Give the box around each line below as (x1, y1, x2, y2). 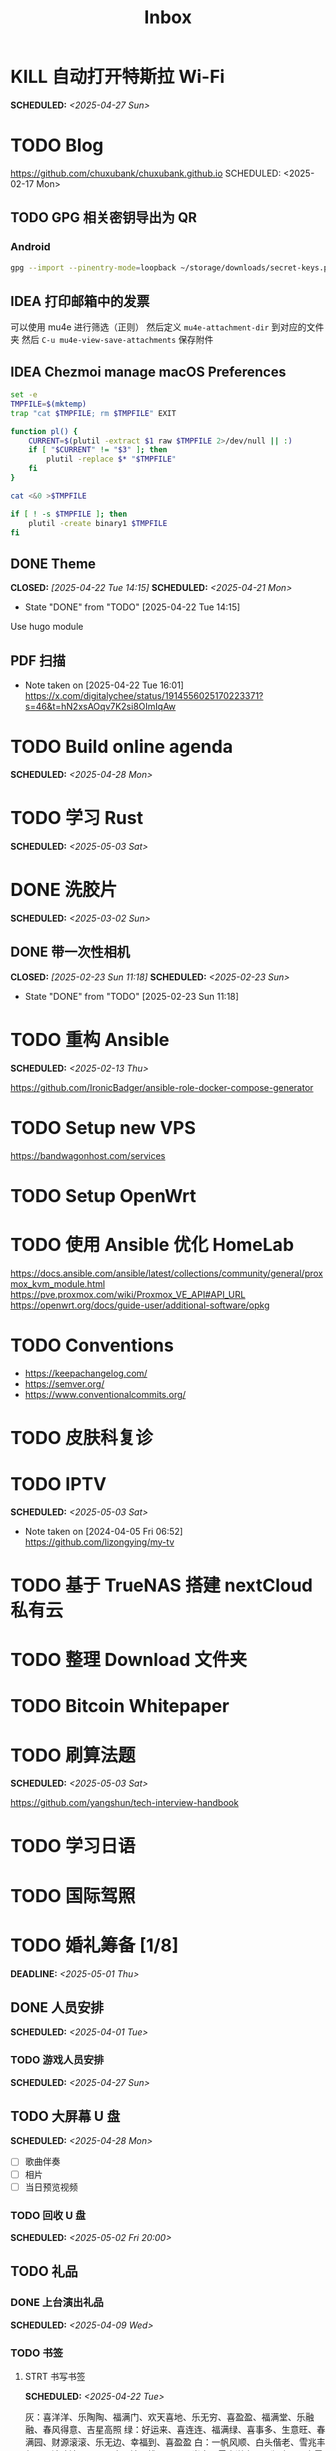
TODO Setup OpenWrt (10, 1184, 197, 1207)
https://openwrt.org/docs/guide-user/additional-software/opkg (10, 1299, 270, 1311)
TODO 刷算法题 (10, 1744, 136, 1766)
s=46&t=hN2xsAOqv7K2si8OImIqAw (24, 701, 177, 713)
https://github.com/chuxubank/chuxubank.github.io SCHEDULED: (10, 167, 282, 179)
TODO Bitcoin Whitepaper (10, 1695, 230, 1718)
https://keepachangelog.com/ (24, 1367, 148, 1379)
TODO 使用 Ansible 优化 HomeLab (10, 1233, 295, 1256)
